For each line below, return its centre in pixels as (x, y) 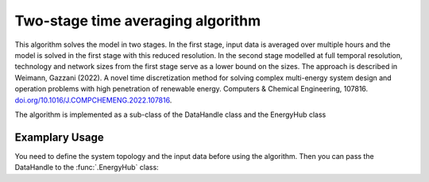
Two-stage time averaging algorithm (138, 21)
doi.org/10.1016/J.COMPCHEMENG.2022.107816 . (93, 100)
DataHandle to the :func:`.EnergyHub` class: (87, 168)
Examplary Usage (59, 137)
